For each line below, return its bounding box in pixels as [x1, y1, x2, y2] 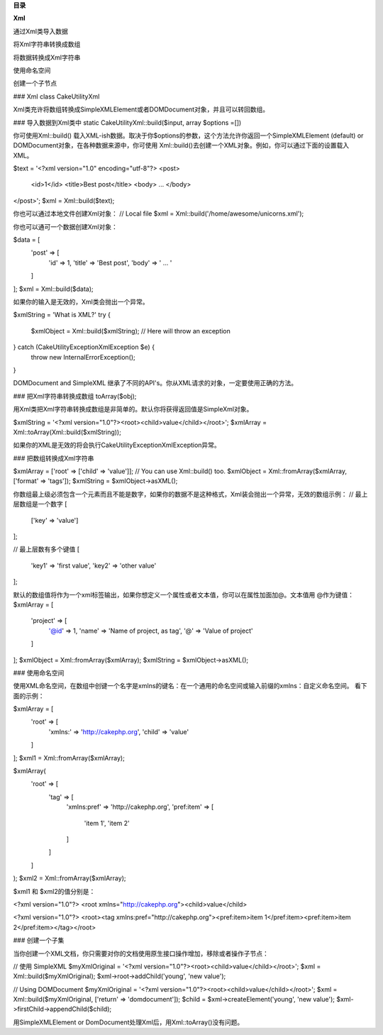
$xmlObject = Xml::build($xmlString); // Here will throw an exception [30, 326, 231, 335]
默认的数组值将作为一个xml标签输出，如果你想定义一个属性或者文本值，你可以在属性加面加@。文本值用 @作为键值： [13, 590, 355, 599]
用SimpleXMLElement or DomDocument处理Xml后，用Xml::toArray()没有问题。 [13, 1018, 244, 1026]
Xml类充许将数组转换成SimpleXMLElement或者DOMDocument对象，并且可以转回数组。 [13, 105, 270, 114]
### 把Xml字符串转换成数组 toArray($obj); [13, 392, 137, 400]
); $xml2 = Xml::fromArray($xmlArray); [13, 874, 126, 882]
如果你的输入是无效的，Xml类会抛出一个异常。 [13, 297, 149, 306]
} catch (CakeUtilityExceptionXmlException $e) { [13, 343, 155, 351]
